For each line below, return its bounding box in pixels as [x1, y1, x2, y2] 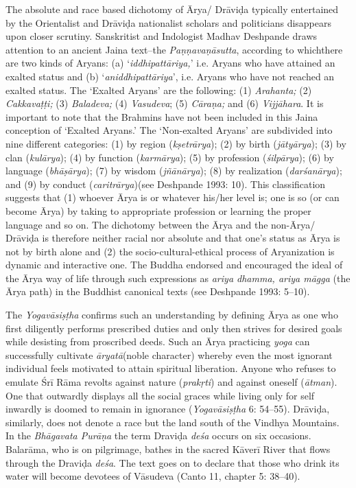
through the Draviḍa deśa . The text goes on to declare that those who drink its [5, 455, 340, 469]
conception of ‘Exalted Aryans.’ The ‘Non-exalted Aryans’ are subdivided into [5, 123, 333, 137]
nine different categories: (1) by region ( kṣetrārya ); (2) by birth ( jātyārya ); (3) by [5, 136, 346, 150]
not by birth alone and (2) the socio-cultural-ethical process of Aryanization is [5, 244, 335, 258]
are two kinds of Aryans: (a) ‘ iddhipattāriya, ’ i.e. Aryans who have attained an [5, 56, 335, 70]
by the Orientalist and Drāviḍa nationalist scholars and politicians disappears [5, 15, 332, 30]
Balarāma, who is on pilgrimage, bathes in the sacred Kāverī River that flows [5, 442, 331, 456]
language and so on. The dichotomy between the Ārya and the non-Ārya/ [5, 217, 316, 231]
